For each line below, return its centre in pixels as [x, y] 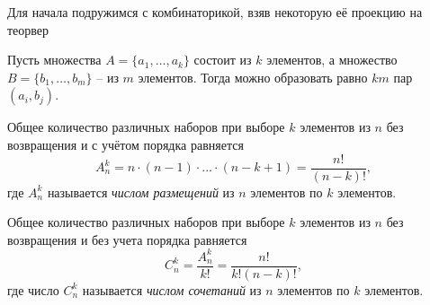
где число [33, 289]
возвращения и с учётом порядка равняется [125, 144]
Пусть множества [54, 60]
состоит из [223, 60]
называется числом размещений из [141, 192]
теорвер [28, 29]
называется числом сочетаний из [172, 289]
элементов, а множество [332, 60]
